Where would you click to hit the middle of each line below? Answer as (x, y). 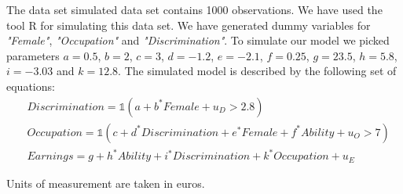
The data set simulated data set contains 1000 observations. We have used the (194, 9)
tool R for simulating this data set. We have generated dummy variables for (189, 25)
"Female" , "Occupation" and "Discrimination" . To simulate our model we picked (198, 40)
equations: (31, 86)
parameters (33, 55)
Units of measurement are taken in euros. (106, 183)
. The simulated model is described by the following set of (257, 71)
